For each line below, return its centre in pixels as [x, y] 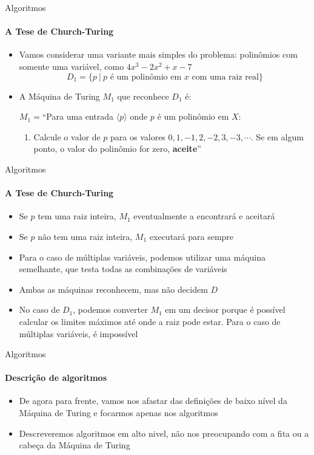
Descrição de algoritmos [56, 378]
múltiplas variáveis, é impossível [78, 333]
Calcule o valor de [67, 136]
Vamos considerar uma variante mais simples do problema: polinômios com [158, 54]
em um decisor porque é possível [225, 310]
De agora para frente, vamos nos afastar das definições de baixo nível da [153, 401]
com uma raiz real [225, 77]
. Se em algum [277, 136]
